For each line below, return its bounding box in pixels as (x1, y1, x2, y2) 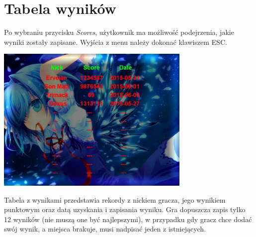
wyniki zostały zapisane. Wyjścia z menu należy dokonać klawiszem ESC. (4, 36, 227, 47)
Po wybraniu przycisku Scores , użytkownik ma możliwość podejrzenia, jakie (4, 27, 234, 37)
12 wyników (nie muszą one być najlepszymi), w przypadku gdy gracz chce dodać (4, 214, 252, 224)
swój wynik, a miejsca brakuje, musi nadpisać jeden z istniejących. (4, 224, 206, 234)
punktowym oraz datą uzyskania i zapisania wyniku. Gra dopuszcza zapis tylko (4, 204, 246, 215)
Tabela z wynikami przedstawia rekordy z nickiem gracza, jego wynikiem (4, 194, 226, 205)
